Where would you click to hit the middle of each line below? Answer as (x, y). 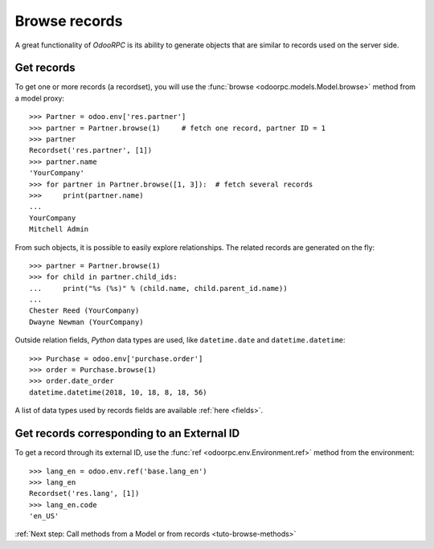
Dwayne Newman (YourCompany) (86, 322)
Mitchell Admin (59, 229)
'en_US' (44, 516)
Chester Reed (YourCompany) (84, 311)
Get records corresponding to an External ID (127, 434)
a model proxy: (39, 98)
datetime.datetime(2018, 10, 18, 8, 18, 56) (119, 392)
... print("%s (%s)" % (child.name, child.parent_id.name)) (159, 288)
